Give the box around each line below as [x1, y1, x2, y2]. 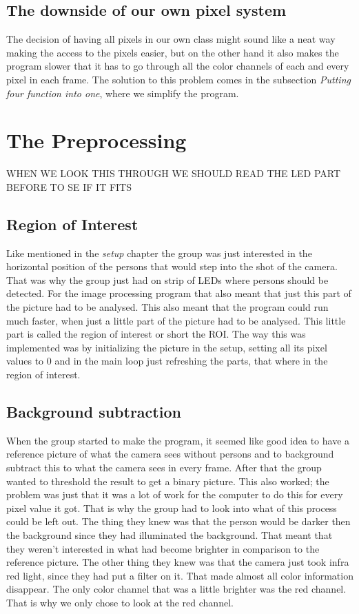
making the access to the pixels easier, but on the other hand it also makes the [6, 45, 339, 59]
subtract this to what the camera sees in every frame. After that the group [6, 460, 322, 475]
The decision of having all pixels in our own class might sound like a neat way [6, 32, 336, 46]
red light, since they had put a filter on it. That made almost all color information [6, 568, 353, 582]
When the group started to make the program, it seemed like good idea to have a [6, 433, 350, 447]
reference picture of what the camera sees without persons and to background [6, 447, 334, 461]
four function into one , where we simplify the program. [6, 85, 239, 100]
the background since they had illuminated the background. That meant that [6, 527, 333, 542]
